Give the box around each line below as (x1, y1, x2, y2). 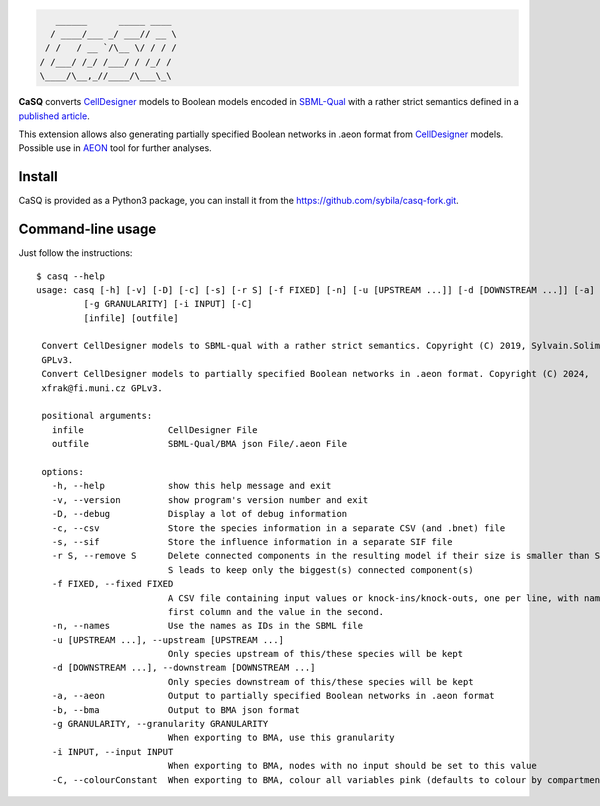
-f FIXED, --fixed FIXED (51, 578, 174, 590)
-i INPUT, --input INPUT (51, 746, 174, 757)
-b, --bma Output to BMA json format (51, 704, 300, 715)
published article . (18, 110, 90, 122)
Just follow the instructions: (18, 247, 133, 259)
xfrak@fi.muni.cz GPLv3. (41, 382, 164, 394)
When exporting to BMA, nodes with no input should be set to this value (167, 760, 537, 772)
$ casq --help (36, 270, 105, 282)
